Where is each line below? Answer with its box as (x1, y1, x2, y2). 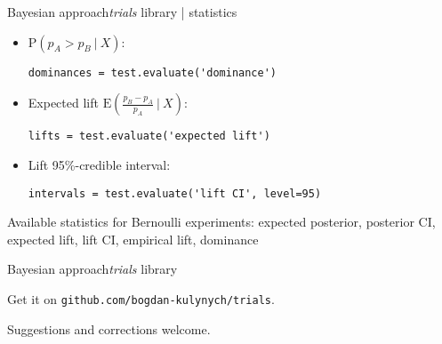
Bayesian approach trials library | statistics (7, 3, 237, 20)
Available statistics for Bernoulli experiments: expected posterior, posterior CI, (7, 212, 436, 231)
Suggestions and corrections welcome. (7, 319, 211, 338)
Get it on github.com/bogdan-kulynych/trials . (7, 289, 275, 308)
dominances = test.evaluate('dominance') (28, 66, 277, 79)
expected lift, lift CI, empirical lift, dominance (7, 229, 259, 248)
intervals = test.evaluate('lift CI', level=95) (28, 187, 322, 200)
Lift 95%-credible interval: (28, 155, 171, 173)
